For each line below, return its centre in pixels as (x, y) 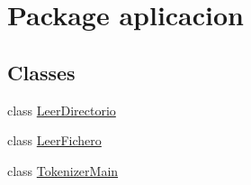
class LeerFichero (54, 140)
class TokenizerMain (63, 170)
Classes (41, 72)
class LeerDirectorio (62, 110)
